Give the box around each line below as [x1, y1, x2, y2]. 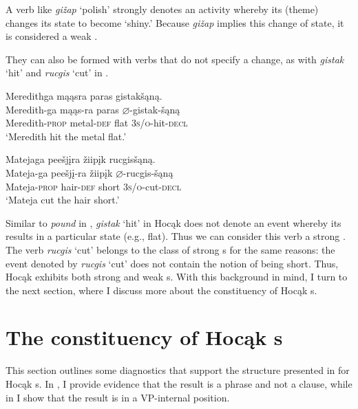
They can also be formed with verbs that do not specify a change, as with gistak [6, 52, 344, 66]
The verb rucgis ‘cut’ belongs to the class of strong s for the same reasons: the [6, 242, 335, 256]
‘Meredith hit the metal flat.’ [6, 129, 127, 143]
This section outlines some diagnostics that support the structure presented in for [6, 363, 350, 377]
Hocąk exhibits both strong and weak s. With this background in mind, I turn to [6, 269, 348, 284]
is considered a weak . [6, 29, 98, 43]
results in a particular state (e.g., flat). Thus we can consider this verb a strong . [6, 229, 346, 243]
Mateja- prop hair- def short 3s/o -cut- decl [6, 179, 182, 193]
